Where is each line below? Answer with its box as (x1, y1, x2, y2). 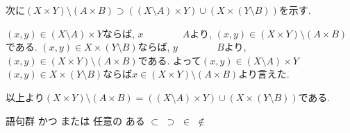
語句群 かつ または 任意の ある (6, 113, 145, 127)
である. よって (137, 53, 201, 67)
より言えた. (238, 66, 290, 81)
